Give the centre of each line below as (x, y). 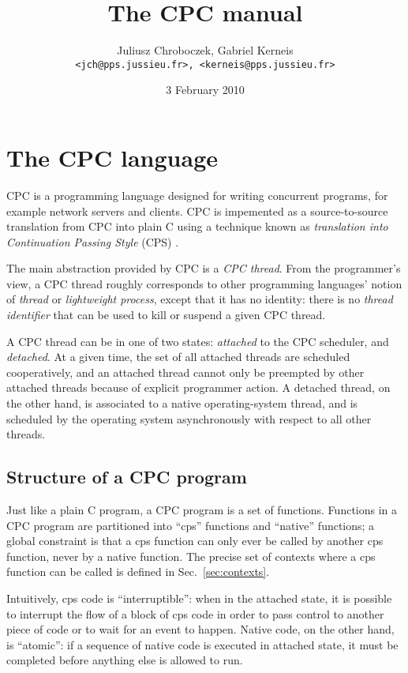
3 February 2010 (205, 90)
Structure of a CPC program (127, 477)
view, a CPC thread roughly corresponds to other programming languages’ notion (204, 283)
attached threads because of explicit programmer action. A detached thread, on (198, 387)
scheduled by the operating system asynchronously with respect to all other (189, 418)
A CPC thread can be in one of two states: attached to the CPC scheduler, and (198, 341)
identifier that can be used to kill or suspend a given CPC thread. (166, 315)
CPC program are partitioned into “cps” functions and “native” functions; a (191, 525)
